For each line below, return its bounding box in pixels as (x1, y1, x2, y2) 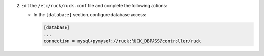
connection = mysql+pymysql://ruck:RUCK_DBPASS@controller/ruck (44, 38, 201, 44)
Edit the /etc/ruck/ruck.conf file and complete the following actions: (21, 3, 167, 8)
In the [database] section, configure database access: (33, 12, 147, 18)
